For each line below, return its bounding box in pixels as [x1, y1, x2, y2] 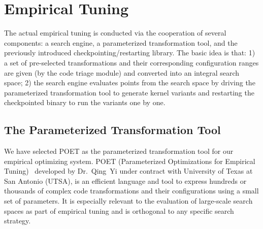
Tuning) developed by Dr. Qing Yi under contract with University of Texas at [4, 166, 253, 176]
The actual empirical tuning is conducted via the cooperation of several [4, 27, 226, 38]
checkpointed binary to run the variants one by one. [4, 97, 166, 108]
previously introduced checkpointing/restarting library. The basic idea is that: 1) [4, 47, 255, 58]
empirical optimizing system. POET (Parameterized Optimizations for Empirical [4, 155, 255, 166]
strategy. [4, 215, 31, 226]
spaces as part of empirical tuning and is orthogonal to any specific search [4, 205, 234, 216]
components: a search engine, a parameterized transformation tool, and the [4, 37, 238, 48]
